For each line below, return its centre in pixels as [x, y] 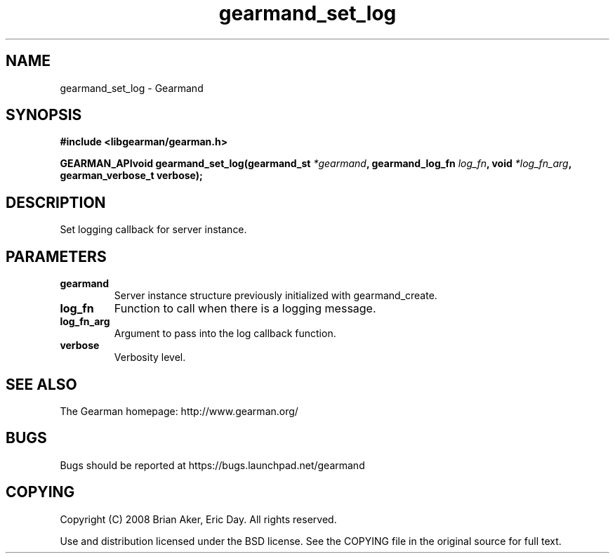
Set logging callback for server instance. [153, 230]
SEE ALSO [41, 384]
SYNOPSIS [44, 115]
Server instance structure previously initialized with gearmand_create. [276, 296]
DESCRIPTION [56, 202]
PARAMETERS [56, 256]
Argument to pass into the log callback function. [225, 334]
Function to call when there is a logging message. [245, 309]
